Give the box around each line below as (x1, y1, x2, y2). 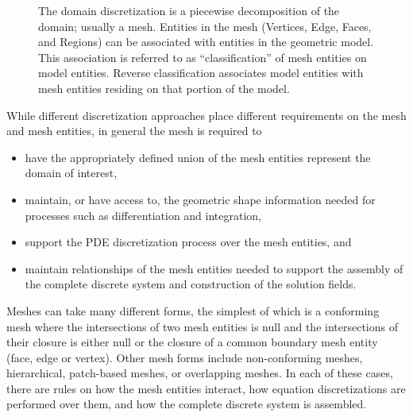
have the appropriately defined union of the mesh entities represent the (25, 149, 371, 165)
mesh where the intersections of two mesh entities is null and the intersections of (6, 318, 398, 334)
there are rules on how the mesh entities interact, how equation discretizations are (6, 380, 406, 396)
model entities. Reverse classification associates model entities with (38, 64, 364, 81)
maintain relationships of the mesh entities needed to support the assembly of (25, 260, 403, 276)
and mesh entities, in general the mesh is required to (6, 122, 262, 139)
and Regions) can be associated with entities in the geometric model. (38, 33, 374, 50)
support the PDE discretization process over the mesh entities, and (25, 234, 352, 250)
